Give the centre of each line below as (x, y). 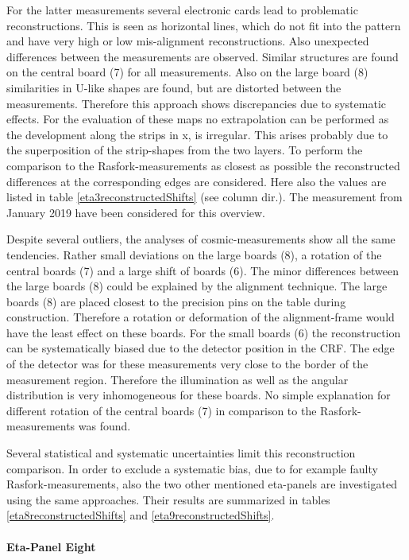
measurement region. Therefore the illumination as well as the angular (177, 379)
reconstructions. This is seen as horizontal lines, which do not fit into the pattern (204, 25)
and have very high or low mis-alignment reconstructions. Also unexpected (188, 41)
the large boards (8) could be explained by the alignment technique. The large (197, 286)
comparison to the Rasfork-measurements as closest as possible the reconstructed (203, 165)
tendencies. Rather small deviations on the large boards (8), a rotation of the (194, 254)
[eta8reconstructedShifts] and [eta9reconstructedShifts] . (141, 515)
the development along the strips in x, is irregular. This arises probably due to (197, 134)
